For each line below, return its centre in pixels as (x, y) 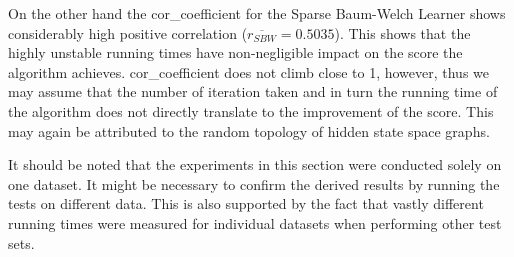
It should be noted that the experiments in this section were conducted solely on (255, 164)
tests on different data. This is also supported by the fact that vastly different (246, 203)
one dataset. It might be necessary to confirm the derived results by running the (254, 183)
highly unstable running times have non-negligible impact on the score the (235, 52)
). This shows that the (402, 32)
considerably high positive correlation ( (128, 32)
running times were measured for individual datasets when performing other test (255, 222)
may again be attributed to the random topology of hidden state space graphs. (249, 130)
